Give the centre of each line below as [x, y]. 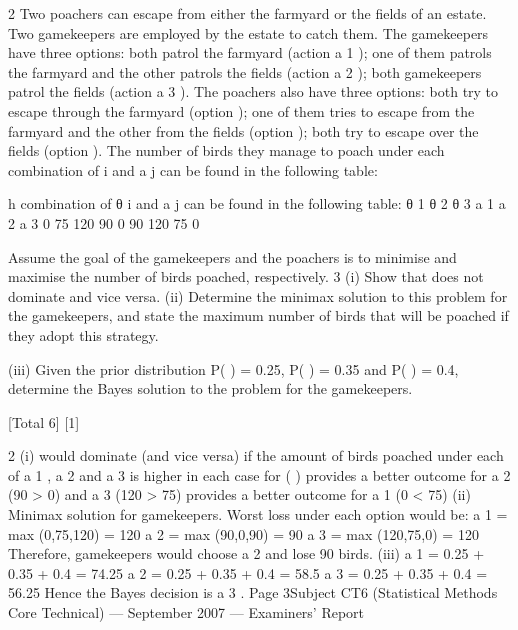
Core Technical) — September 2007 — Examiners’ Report [186, 612]
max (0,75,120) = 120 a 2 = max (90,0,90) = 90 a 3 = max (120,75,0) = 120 [243, 533]
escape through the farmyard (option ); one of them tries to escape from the [241, 110]
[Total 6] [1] [44, 421]
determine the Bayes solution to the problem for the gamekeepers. [210, 388]
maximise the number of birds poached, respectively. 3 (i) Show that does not [246, 276]
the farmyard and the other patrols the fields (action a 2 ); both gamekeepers [245, 71]
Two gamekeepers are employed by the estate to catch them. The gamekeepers [248, 32]
